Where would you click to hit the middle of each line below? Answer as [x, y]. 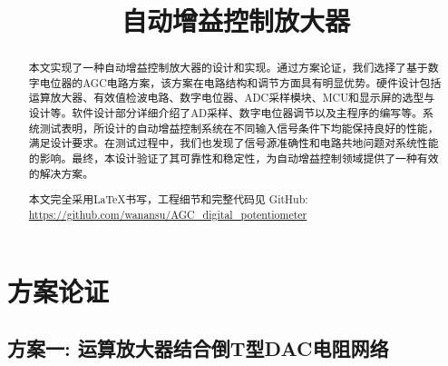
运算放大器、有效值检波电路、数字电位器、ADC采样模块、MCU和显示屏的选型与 [232, 98]
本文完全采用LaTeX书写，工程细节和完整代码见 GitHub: [168, 199]
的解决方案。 [61, 173]
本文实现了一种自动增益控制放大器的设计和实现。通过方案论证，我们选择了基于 [228, 68]
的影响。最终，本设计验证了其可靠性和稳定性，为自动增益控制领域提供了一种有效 [234, 158]
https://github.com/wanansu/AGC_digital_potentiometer [168, 214]
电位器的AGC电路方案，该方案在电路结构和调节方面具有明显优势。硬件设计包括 [240, 82]
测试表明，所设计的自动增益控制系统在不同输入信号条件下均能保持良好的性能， [239, 128]
